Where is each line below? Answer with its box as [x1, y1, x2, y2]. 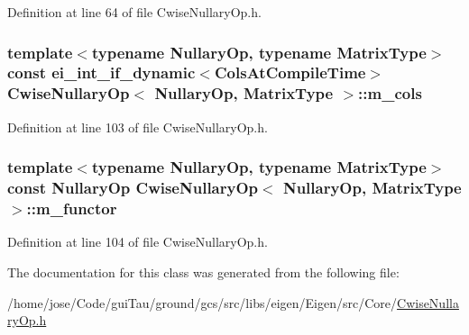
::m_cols [358, 82, 422, 104]
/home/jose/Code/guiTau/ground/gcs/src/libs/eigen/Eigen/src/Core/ [7, 293, 398, 312]
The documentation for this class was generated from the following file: [7, 262, 400, 281]
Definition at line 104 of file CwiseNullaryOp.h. [7, 232, 268, 251]
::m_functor [26, 197, 117, 220]
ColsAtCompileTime [214, 61, 366, 84]
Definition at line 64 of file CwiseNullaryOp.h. [7, 3, 262, 21]
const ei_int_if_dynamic [7, 61, 196, 84]
